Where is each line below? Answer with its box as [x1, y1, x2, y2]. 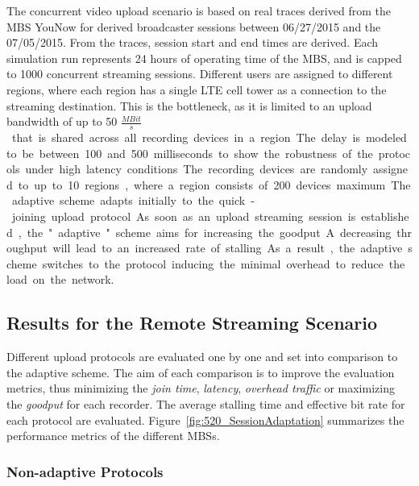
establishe [361, 207, 409, 224]
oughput [6, 239, 48, 256]
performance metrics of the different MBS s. [6, 427, 220, 444]
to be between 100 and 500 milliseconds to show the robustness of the [6, 144, 373, 161]
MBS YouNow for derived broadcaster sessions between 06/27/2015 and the [6, 18, 381, 35]
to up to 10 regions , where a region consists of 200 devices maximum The [18, 176, 411, 193]
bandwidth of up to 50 [6, 113, 118, 130]
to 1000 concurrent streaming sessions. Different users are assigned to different [6, 65, 393, 82]
